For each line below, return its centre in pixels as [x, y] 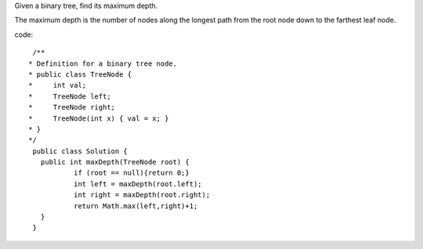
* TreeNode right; [72, 107]
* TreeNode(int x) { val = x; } [99, 118]
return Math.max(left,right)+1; [136, 206]
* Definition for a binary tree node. [103, 63]
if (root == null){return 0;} [131, 173]
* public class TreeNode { [80, 74]
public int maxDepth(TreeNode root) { [115, 162]
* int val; [58, 85]
